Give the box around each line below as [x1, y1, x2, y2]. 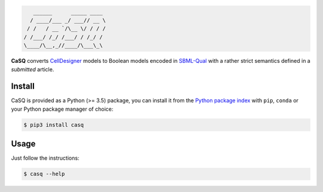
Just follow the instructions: [11, 154, 80, 161]
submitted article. [11, 66, 54, 73]
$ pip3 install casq [23, 121, 84, 128]
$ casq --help [23, 170, 65, 178]
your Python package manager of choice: [11, 105, 114, 112]
